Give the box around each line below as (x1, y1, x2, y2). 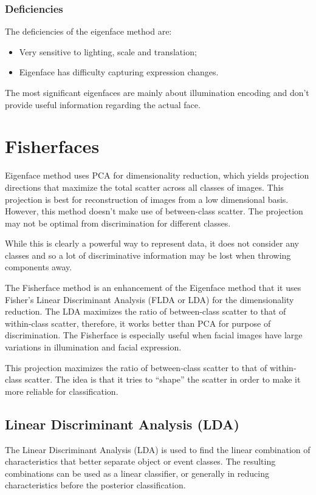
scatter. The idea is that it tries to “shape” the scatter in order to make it (24, 373, 301, 386)
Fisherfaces (5, 134, 100, 159)
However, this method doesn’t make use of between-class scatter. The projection (5, 205, 303, 217)
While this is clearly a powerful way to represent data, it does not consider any (5, 237, 299, 250)
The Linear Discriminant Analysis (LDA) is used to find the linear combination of (5, 443, 311, 456)
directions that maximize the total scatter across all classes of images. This (5, 180, 284, 193)
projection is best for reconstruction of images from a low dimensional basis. (5, 193, 289, 205)
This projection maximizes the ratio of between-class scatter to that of (5, 361, 267, 374)
